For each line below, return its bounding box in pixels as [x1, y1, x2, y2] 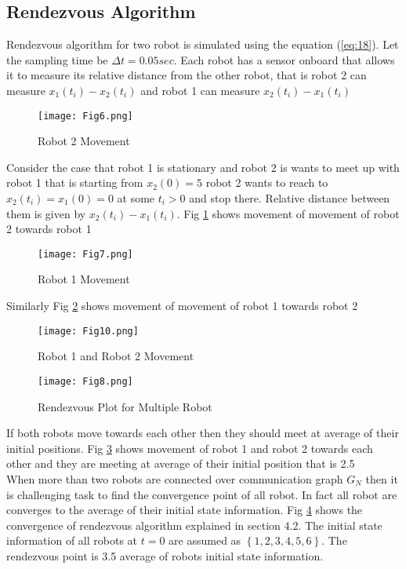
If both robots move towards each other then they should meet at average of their [6, 425, 399, 441]
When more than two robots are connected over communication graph [6, 470, 343, 487]
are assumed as [169, 532, 241, 549]
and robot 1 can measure [140, 82, 260, 98]
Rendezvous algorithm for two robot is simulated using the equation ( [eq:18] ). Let [6, 36, 399, 53]
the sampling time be [6, 51, 108, 67]
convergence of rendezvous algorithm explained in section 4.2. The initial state [6, 516, 382, 533]
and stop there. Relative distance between [189, 190, 390, 206]
